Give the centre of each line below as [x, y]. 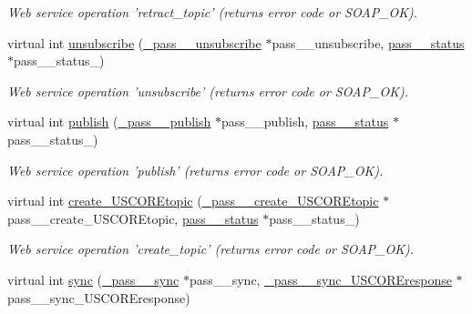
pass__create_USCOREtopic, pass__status [133, 218]
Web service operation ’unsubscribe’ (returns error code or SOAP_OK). [208, 91]
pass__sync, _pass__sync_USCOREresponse [320, 279]
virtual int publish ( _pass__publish [109, 122]
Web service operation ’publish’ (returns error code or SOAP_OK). [195, 170]
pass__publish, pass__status [305, 122]
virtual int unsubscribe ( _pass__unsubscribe [134, 42]
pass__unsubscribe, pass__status [368, 42]
